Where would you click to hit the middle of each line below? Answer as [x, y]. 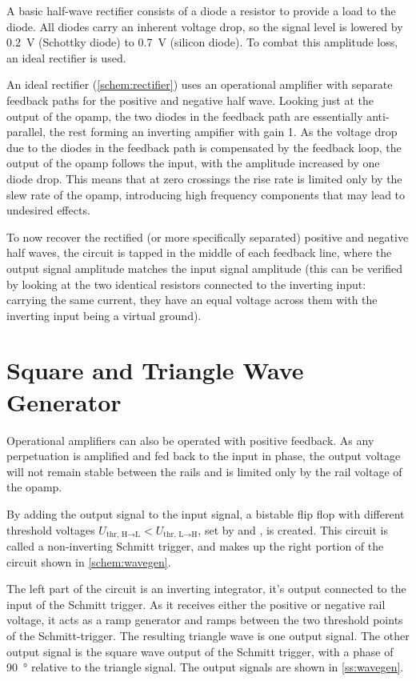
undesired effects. [48, 210]
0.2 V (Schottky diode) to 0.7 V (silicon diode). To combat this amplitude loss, [202, 42]
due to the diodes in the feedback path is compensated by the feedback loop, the [204, 147]
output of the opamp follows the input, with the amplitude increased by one [193, 163]
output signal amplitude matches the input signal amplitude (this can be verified [205, 268]
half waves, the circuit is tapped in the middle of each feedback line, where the [199, 252]
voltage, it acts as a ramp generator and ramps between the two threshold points [205, 620]
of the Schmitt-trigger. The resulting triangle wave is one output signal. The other [208, 635]
